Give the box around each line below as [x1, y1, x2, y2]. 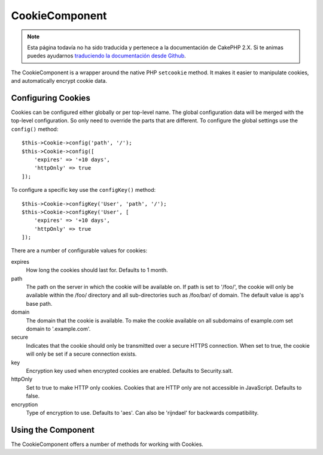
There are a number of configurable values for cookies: [11, 247, 148, 254]
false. [26, 393, 40, 400]
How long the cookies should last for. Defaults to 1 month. [26, 267, 168, 274]
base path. [26, 300, 53, 307]
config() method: [11, 125, 59, 132]
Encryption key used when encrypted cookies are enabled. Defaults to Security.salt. [26, 367, 233, 374]
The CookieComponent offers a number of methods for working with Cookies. [11, 441, 203, 448]
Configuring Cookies [11, 93, 91, 103]
